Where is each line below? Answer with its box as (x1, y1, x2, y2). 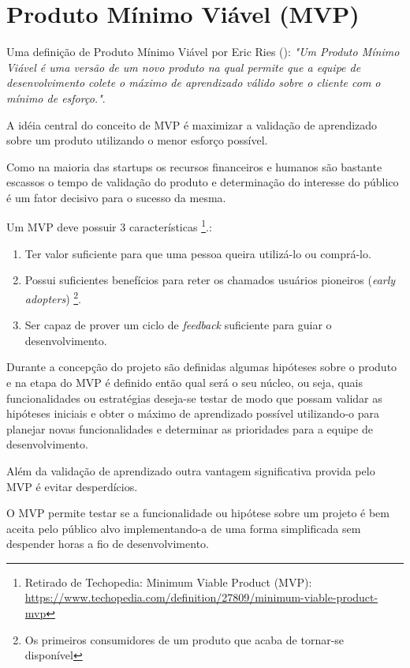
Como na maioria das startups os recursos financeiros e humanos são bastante (6, 158, 382, 175)
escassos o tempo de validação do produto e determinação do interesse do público (6, 174, 399, 190)
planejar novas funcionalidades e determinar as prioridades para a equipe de (6, 420, 373, 437)
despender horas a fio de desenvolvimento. (6, 535, 209, 552)
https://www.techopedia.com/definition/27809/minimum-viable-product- (24, 589, 378, 606)
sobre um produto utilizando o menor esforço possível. (6, 132, 268, 148)
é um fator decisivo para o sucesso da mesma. (6, 189, 226, 205)
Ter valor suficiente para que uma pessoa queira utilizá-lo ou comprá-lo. (24, 245, 371, 261)
